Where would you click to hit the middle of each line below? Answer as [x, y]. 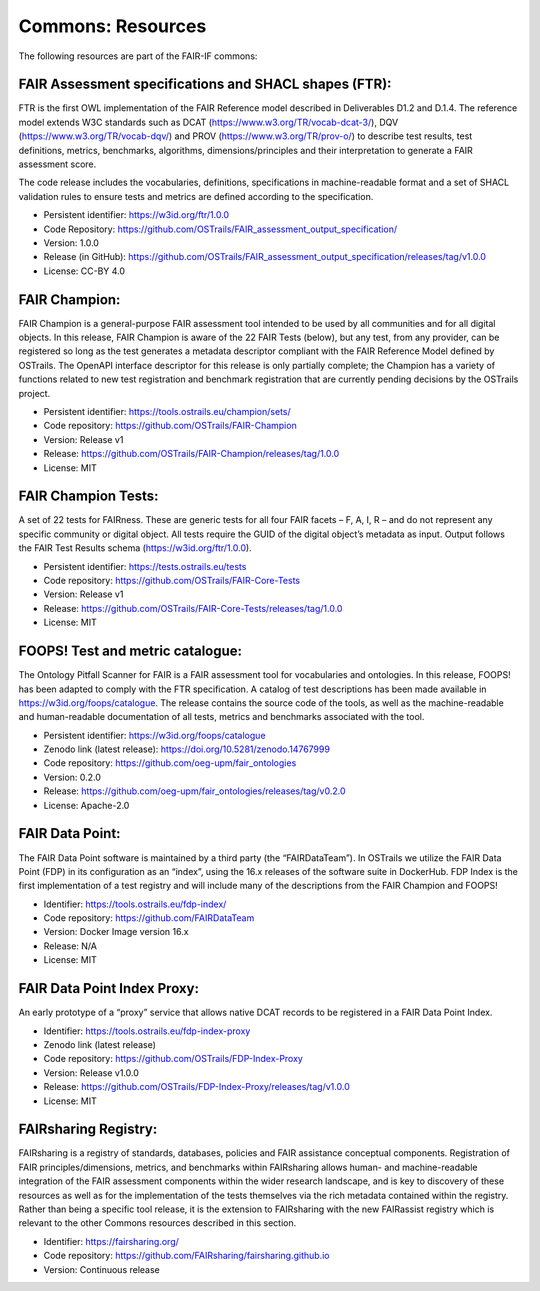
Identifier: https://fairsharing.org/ [111, 1241]
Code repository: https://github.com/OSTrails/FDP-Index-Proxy [173, 1059]
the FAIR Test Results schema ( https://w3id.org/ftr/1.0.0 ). [135, 548]
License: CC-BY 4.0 [84, 271]
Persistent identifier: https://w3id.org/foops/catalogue [154, 735]
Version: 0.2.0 [72, 777]
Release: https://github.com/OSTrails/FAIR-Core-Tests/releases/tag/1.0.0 [193, 608]
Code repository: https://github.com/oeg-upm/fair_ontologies [170, 763]
